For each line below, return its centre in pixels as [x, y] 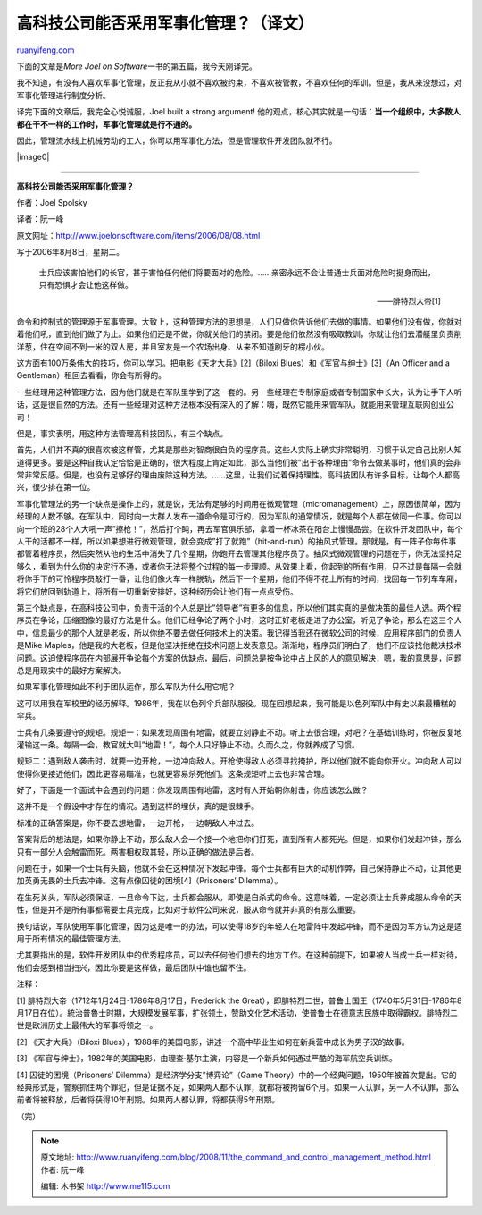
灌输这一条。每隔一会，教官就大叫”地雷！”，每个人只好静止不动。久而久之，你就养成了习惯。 [188, 744]
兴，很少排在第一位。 [56, 487]
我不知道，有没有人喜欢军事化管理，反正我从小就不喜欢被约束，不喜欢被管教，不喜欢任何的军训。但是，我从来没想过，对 [239, 83]
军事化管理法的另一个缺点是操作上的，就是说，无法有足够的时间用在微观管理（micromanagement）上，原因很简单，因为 [239, 503]
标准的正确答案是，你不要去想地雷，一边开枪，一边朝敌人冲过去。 [137, 823]
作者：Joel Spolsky [52, 203]
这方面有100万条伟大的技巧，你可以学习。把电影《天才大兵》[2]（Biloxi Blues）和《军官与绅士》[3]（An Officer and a [233, 363]
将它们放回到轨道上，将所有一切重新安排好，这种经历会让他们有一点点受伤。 [157, 591]
